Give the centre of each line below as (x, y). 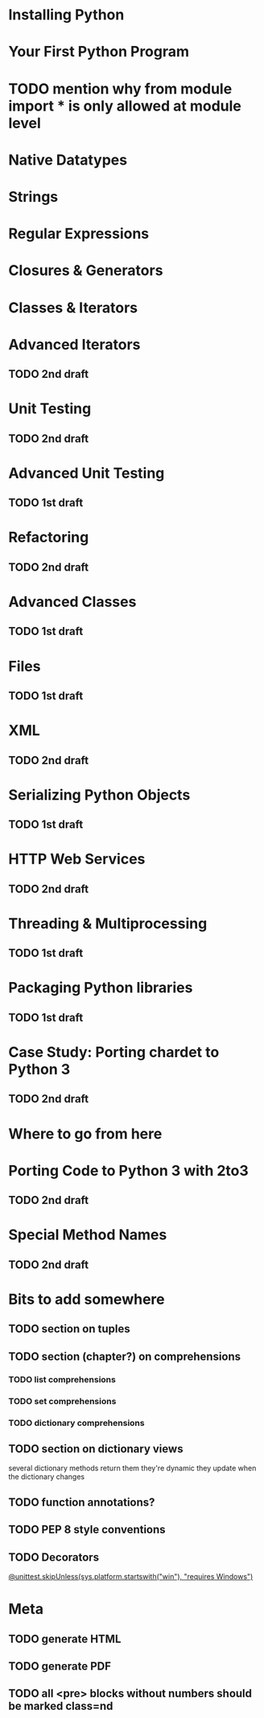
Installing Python (66, 15)
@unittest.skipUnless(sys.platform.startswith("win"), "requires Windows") (131, 1576)
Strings (33, 196)
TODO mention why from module (120, 88)
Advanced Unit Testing (87, 473)
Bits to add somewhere (87, 1299)
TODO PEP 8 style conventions (87, 1530)
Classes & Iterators (73, 307)
